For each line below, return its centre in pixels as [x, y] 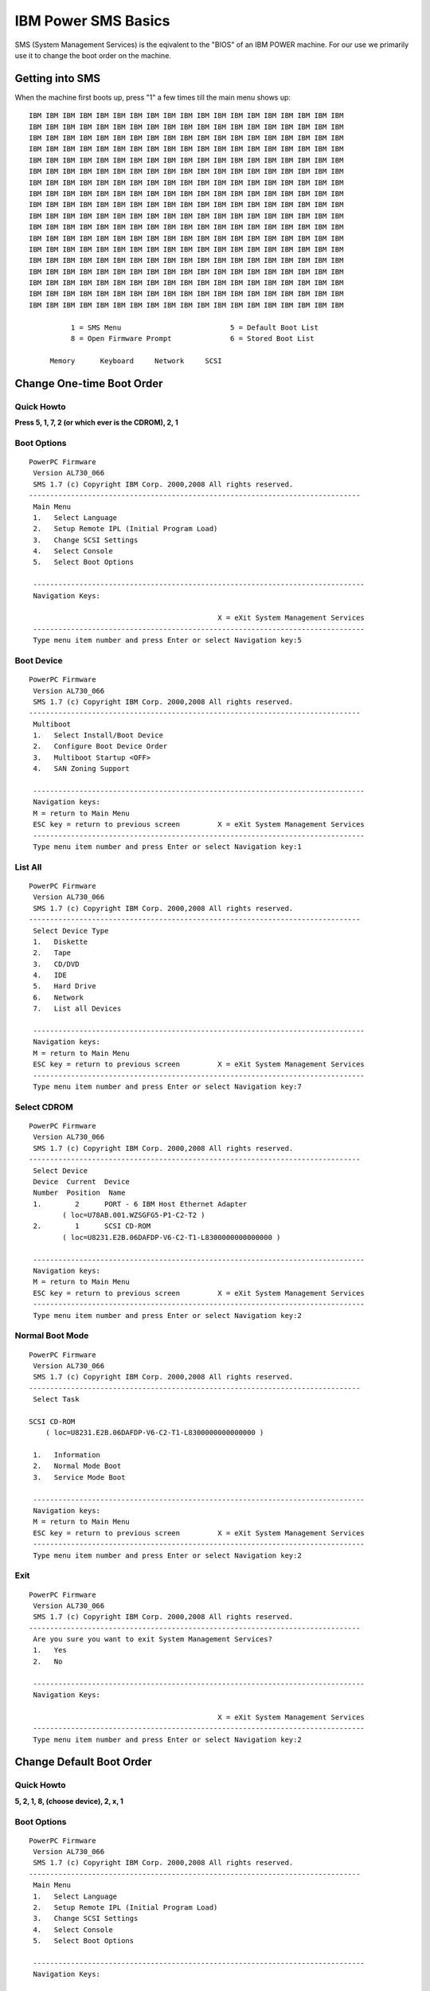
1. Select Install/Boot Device [98, 735]
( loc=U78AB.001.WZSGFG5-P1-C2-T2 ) [134, 1215]
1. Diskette [61, 941]
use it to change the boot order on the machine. [93, 55]
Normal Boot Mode [52, 1336]
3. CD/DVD [56, 964]
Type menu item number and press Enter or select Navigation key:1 [167, 847]
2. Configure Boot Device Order [100, 746]
